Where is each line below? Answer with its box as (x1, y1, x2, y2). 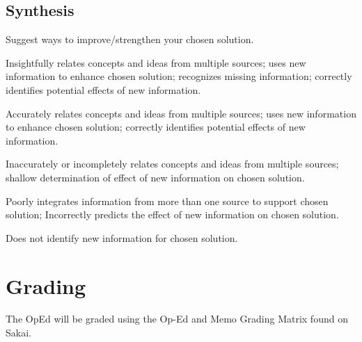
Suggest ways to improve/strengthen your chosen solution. (6, 32, 254, 47)
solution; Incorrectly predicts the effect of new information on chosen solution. (6, 207, 339, 222)
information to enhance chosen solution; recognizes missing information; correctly (6, 69, 352, 83)
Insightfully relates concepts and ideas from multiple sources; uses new (6, 55, 306, 70)
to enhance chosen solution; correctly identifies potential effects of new (6, 120, 306, 134)
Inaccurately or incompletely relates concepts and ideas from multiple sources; (6, 156, 339, 171)
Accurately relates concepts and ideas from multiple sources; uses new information (6, 106, 356, 120)
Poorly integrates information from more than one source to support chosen (6, 193, 329, 208)
